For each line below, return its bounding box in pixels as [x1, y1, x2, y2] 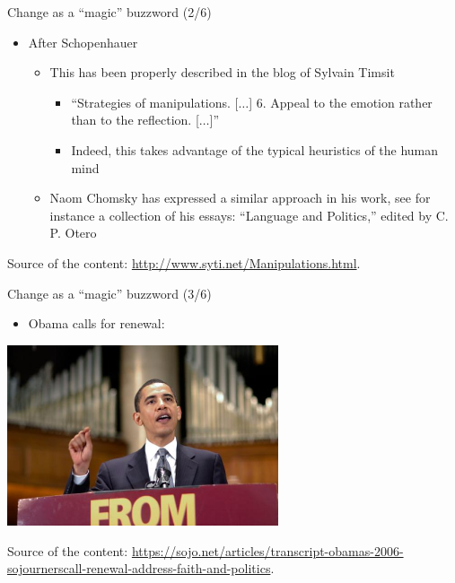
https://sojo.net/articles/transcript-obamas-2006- [131, 541, 404, 560]
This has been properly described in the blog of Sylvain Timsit [49, 63, 395, 82]
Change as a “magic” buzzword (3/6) [7, 283, 212, 302]
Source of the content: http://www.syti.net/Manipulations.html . [7, 253, 361, 272]
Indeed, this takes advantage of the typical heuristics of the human [71, 140, 439, 159]
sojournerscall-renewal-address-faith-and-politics [7, 559, 271, 578]
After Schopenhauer [28, 32, 138, 51]
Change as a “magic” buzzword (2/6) [7, 3, 212, 21]
